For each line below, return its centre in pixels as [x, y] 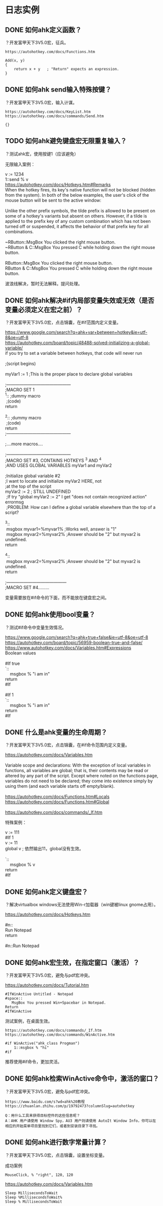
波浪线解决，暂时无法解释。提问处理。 [44, 283]
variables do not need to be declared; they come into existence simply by [79, 781]
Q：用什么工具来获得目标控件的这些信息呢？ [43, 1115]
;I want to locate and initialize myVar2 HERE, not [53, 481]
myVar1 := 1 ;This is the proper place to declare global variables [69, 374]
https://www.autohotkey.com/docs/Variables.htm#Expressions [68, 648]
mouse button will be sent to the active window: [53, 200]
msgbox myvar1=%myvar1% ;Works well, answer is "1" [61, 529]
